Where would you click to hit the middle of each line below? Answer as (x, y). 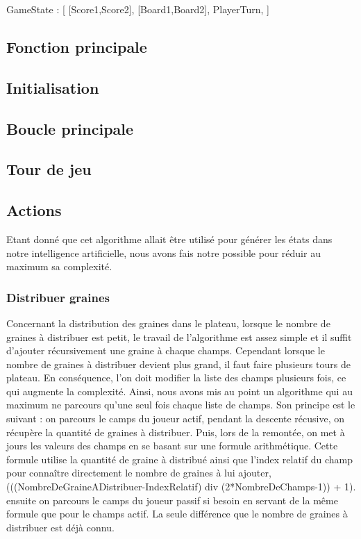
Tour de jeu (49, 169)
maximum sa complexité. (59, 266)
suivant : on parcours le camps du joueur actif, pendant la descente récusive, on (176, 418)
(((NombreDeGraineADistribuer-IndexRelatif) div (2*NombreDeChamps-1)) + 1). (181, 487)
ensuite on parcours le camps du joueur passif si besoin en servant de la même (172, 500)
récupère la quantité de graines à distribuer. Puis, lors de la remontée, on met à (176, 432)
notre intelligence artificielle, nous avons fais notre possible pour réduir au (163, 252)
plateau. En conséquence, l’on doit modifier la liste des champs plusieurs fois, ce (176, 378)
